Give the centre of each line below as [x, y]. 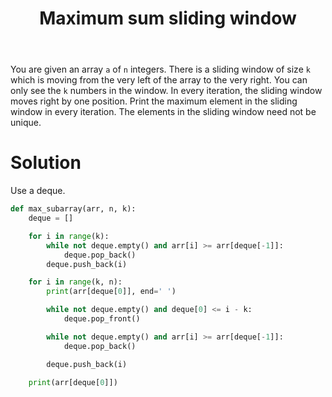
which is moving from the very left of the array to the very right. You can [159, 80]
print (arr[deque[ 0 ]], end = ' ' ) [111, 292]
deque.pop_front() [102, 319]
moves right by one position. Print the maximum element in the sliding [154, 101]
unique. [26, 123]
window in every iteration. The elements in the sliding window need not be [163, 112]
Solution [46, 163]
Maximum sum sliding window [168, 18]
